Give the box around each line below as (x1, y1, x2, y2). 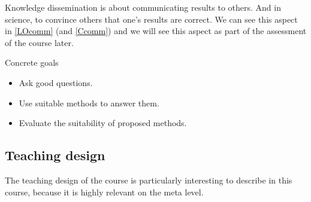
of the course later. (5, 36, 74, 48)
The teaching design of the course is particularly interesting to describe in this (5, 173, 292, 186)
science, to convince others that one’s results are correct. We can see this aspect (5, 13, 298, 25)
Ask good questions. (19, 76, 93, 88)
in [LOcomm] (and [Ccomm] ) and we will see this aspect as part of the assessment (5, 25, 307, 37)
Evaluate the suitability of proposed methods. (19, 117, 187, 129)
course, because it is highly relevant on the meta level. (5, 185, 204, 198)
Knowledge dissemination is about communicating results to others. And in (5, 1, 281, 13)
